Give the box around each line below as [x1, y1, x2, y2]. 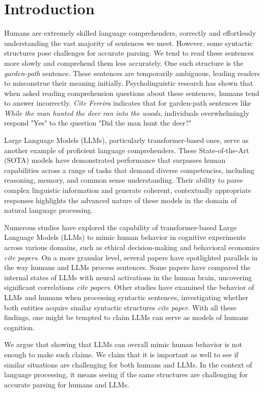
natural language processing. [4, 205, 93, 215]
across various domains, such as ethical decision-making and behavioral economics [4, 242, 260, 252]
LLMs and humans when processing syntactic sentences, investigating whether [4, 291, 248, 302]
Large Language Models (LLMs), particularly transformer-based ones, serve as [4, 135, 249, 145]
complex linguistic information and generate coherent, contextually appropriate [4, 185, 251, 195]
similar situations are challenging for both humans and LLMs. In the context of [4, 359, 252, 370]
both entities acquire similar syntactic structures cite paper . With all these [4, 302, 236, 312]
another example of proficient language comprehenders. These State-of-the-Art [4, 144, 249, 155]
